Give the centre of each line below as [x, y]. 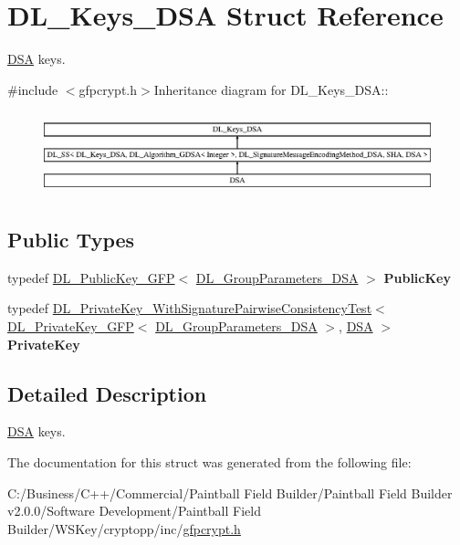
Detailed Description [107, 393]
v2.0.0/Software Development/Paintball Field [134, 511]
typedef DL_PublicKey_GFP [91, 277]
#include [33, 89]
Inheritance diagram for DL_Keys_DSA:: [271, 89]
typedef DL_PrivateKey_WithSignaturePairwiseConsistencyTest [190, 308]
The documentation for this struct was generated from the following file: [209, 462]
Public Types [71, 240]
